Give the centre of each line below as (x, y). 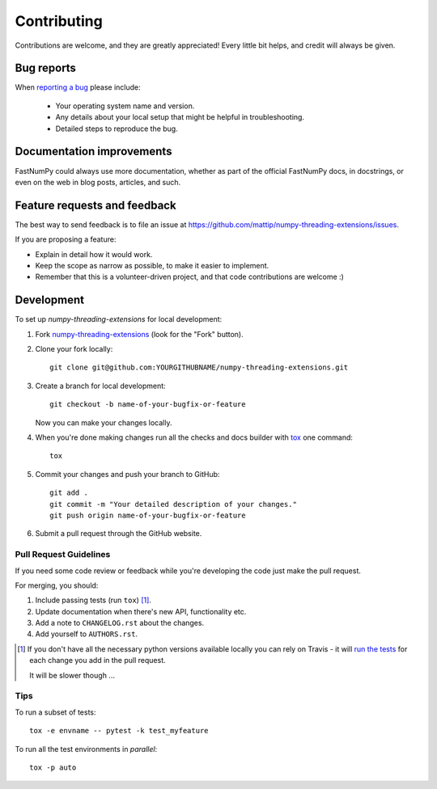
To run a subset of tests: (55, 712)
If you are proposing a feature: (66, 239)
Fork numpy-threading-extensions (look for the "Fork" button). (140, 334)
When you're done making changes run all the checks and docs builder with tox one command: (194, 437)
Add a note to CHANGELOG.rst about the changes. (120, 623)
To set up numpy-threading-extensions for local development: (119, 319)
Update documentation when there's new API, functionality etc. (141, 611)
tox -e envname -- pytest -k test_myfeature (119, 731)
